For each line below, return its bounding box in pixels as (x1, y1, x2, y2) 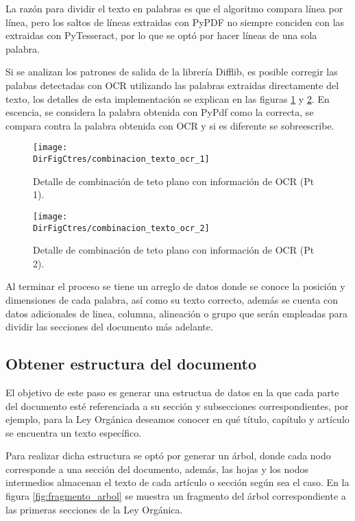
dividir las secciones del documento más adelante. (5, 319, 213, 334)
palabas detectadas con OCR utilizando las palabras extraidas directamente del (5, 77, 339, 92)
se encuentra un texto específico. (5, 425, 142, 439)
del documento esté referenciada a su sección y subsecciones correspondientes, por (5, 398, 349, 413)
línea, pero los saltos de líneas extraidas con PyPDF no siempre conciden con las (5, 14, 345, 29)
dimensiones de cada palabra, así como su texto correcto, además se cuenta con (5, 292, 339, 306)
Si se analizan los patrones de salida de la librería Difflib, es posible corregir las (5, 64, 338, 79)
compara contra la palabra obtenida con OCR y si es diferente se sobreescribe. (5, 118, 334, 132)
